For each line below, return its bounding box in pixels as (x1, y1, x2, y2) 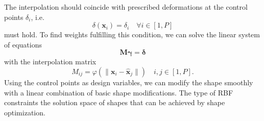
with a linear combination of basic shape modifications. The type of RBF (4, 87, 233, 98)
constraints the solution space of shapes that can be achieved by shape (4, 97, 225, 108)
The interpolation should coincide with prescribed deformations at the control (4, 2, 248, 12)
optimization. (4, 107, 45, 117)
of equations (4, 39, 42, 50)
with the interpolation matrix (4, 56, 97, 67)
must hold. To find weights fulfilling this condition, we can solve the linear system (4, 29, 260, 40)
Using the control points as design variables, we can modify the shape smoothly (4, 77, 253, 87)
